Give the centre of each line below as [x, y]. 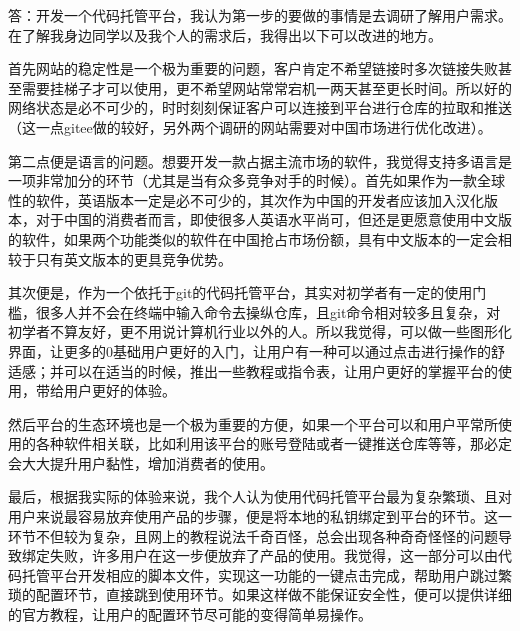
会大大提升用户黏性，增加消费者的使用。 [141, 462]
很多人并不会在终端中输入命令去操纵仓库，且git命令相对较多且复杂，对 [268, 311]
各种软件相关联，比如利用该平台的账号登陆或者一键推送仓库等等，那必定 [273, 443]
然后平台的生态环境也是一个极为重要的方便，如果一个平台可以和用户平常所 [253, 423]
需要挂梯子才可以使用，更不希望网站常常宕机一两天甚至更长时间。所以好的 [266, 87]
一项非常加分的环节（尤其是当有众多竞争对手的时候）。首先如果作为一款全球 [256, 180]
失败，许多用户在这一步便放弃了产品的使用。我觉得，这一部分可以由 [273, 555]
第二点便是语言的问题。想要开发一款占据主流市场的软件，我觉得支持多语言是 [260, 160]
